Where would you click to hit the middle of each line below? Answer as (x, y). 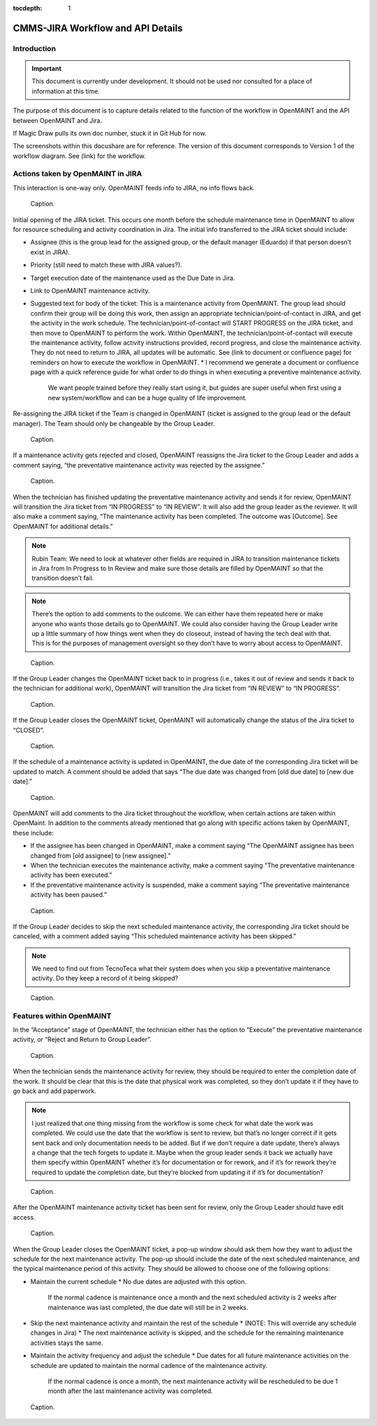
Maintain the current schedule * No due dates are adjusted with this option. (139, 1281)
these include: (33, 833)
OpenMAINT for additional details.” (63, 526)
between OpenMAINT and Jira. (58, 120)
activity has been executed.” (71, 875)
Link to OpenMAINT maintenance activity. (90, 290)
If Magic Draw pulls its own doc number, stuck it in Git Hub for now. (110, 133)
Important (47, 68)
